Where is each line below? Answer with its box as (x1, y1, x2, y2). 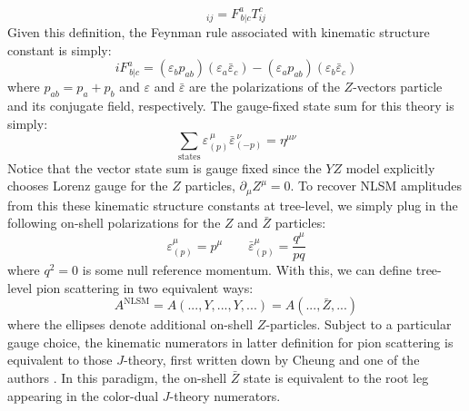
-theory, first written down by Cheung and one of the (124, 350, 420, 369)
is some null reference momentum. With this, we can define (82, 260, 413, 279)
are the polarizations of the (189, 77, 340, 96)
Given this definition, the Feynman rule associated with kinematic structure (7, 23, 430, 42)
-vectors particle (353, 77, 443, 96)
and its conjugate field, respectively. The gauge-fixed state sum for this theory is (7, 96, 454, 115)
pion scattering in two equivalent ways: (35, 278, 254, 297)
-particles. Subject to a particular (265, 315, 452, 334)
